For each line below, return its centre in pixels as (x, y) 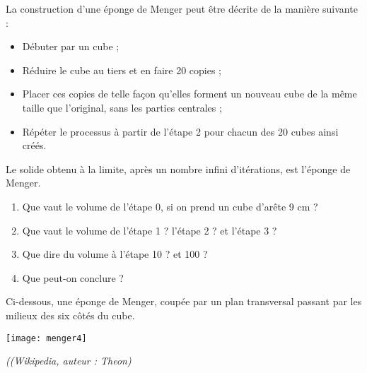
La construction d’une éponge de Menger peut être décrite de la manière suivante (182, 8)
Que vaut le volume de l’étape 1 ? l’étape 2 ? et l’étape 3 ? (150, 230)
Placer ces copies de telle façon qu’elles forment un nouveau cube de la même (190, 94)
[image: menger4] (46, 338)
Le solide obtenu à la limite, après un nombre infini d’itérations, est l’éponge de (178, 168)
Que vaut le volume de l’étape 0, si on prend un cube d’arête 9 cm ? (170, 206)
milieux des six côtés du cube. (70, 315)
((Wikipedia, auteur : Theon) (69, 361)
